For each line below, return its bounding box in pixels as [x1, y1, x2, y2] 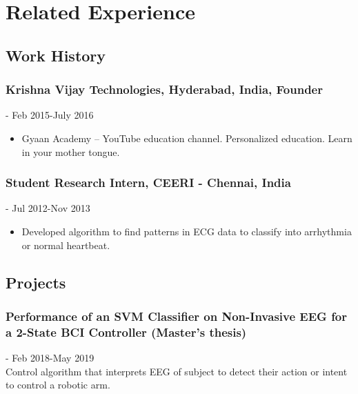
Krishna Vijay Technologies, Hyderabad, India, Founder [6, 81, 323, 98]
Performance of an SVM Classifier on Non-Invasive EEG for [6, 307, 348, 324]
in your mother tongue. [21, 144, 120, 159]
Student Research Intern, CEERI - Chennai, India [6, 174, 291, 191]
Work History [6, 44, 106, 66]
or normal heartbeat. [21, 237, 110, 252]
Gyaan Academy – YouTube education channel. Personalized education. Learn [21, 130, 352, 145]
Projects [6, 271, 66, 293]
